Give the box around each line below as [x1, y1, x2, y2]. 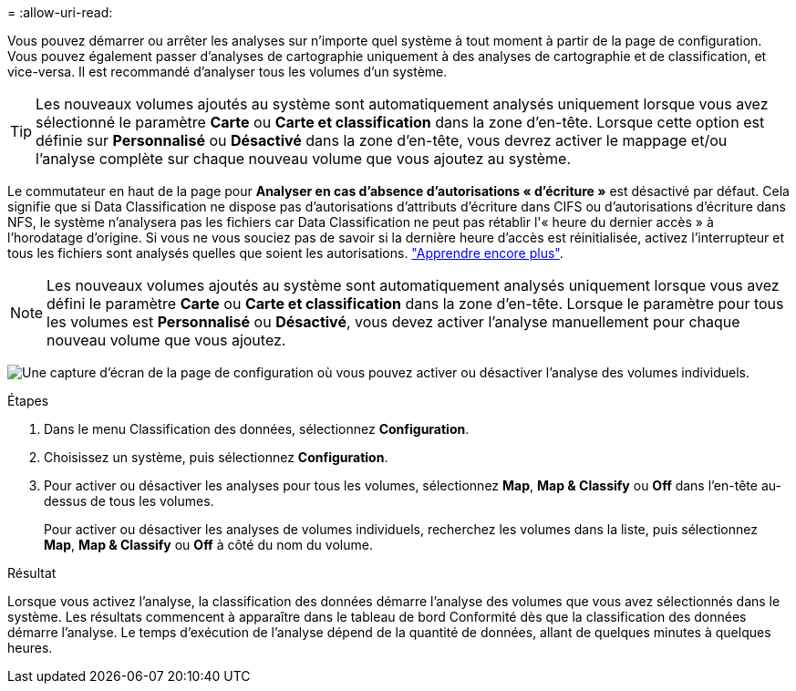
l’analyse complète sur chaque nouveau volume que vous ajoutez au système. [36, 150, 571, 168]
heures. [7, 640, 53, 655]
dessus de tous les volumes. [44, 493, 214, 509]
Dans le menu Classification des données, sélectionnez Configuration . [44, 421, 470, 437]
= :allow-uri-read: [7, 5, 113, 20]
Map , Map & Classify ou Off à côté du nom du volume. [44, 537, 373, 552]
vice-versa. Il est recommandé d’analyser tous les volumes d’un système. [7, 64, 448, 79]
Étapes [7, 393, 49, 408]
